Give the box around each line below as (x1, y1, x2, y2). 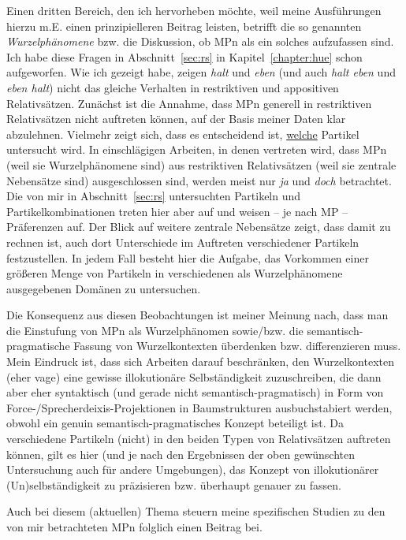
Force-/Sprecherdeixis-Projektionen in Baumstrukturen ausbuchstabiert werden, (6, 399, 393, 415)
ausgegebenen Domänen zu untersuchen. (6, 280, 201, 296)
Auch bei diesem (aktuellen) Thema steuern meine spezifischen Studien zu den (6, 503, 386, 520)
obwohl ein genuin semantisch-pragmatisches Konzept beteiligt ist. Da (6, 415, 344, 431)
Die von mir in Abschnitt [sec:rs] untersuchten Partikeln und (6, 188, 301, 204)
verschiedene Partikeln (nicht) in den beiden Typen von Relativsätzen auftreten (6, 430, 391, 447)
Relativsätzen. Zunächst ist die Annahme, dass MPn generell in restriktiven (6, 95, 372, 111)
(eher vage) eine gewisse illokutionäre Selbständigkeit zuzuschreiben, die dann (6, 368, 382, 385)
